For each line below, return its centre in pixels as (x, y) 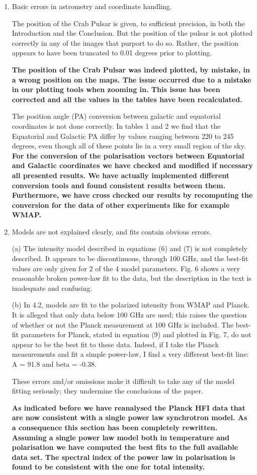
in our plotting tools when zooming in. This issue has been (116, 89)
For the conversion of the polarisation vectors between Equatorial (128, 155)
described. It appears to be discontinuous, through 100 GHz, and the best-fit (130, 258)
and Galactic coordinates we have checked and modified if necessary (132, 165)
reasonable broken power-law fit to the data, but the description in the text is (132, 278)
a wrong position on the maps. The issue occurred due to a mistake (132, 79)
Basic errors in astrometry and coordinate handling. (92, 6)
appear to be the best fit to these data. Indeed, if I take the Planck (115, 344)
